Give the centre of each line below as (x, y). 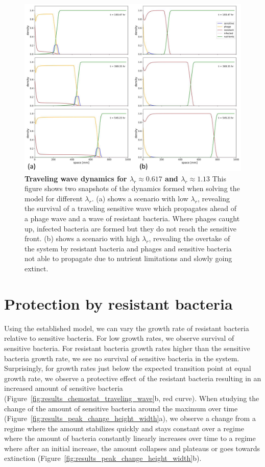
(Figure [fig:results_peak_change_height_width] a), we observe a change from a (130, 418)
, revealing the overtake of (189, 238)
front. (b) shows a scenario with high (82, 238)
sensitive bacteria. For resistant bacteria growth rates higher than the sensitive (127, 348)
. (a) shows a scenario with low (140, 198)
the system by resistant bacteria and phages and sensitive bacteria (128, 248)
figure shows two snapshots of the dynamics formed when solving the (132, 188)
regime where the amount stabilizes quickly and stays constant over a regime (124, 428)
